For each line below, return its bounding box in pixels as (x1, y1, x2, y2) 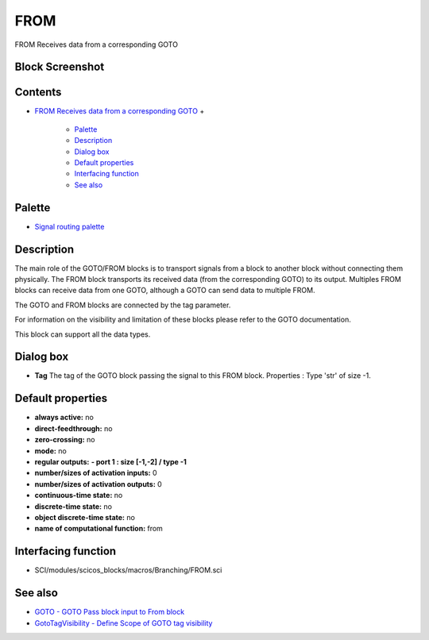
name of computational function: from (34, 524, 163, 534)
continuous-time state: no (34, 491, 123, 500)
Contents (14, 86, 62, 99)
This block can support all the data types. (14, 330, 151, 339)
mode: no (34, 445, 67, 456)
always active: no (34, 413, 95, 422)
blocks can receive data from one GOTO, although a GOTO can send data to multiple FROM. (14, 286, 315, 295)
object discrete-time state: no (34, 512, 135, 522)
